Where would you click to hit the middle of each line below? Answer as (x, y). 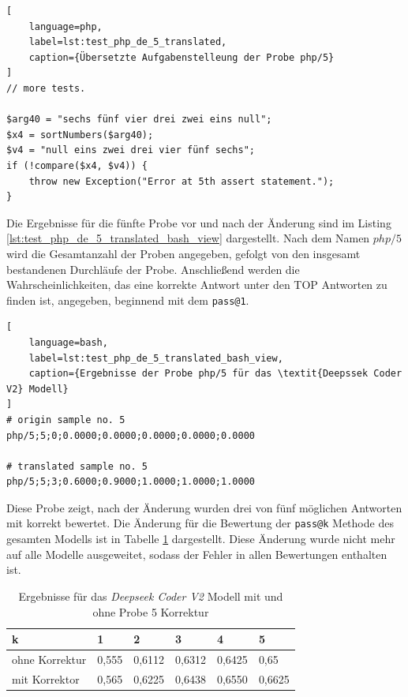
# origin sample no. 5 (66, 420)
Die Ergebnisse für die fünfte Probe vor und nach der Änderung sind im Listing (199, 222)
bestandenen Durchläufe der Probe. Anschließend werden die (153, 269)
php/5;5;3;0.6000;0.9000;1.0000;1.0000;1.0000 (131, 482)
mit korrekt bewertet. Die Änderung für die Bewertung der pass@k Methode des (200, 523)
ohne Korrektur (49, 659)
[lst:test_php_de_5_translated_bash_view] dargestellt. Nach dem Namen (188, 238)
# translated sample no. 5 (77, 466)
